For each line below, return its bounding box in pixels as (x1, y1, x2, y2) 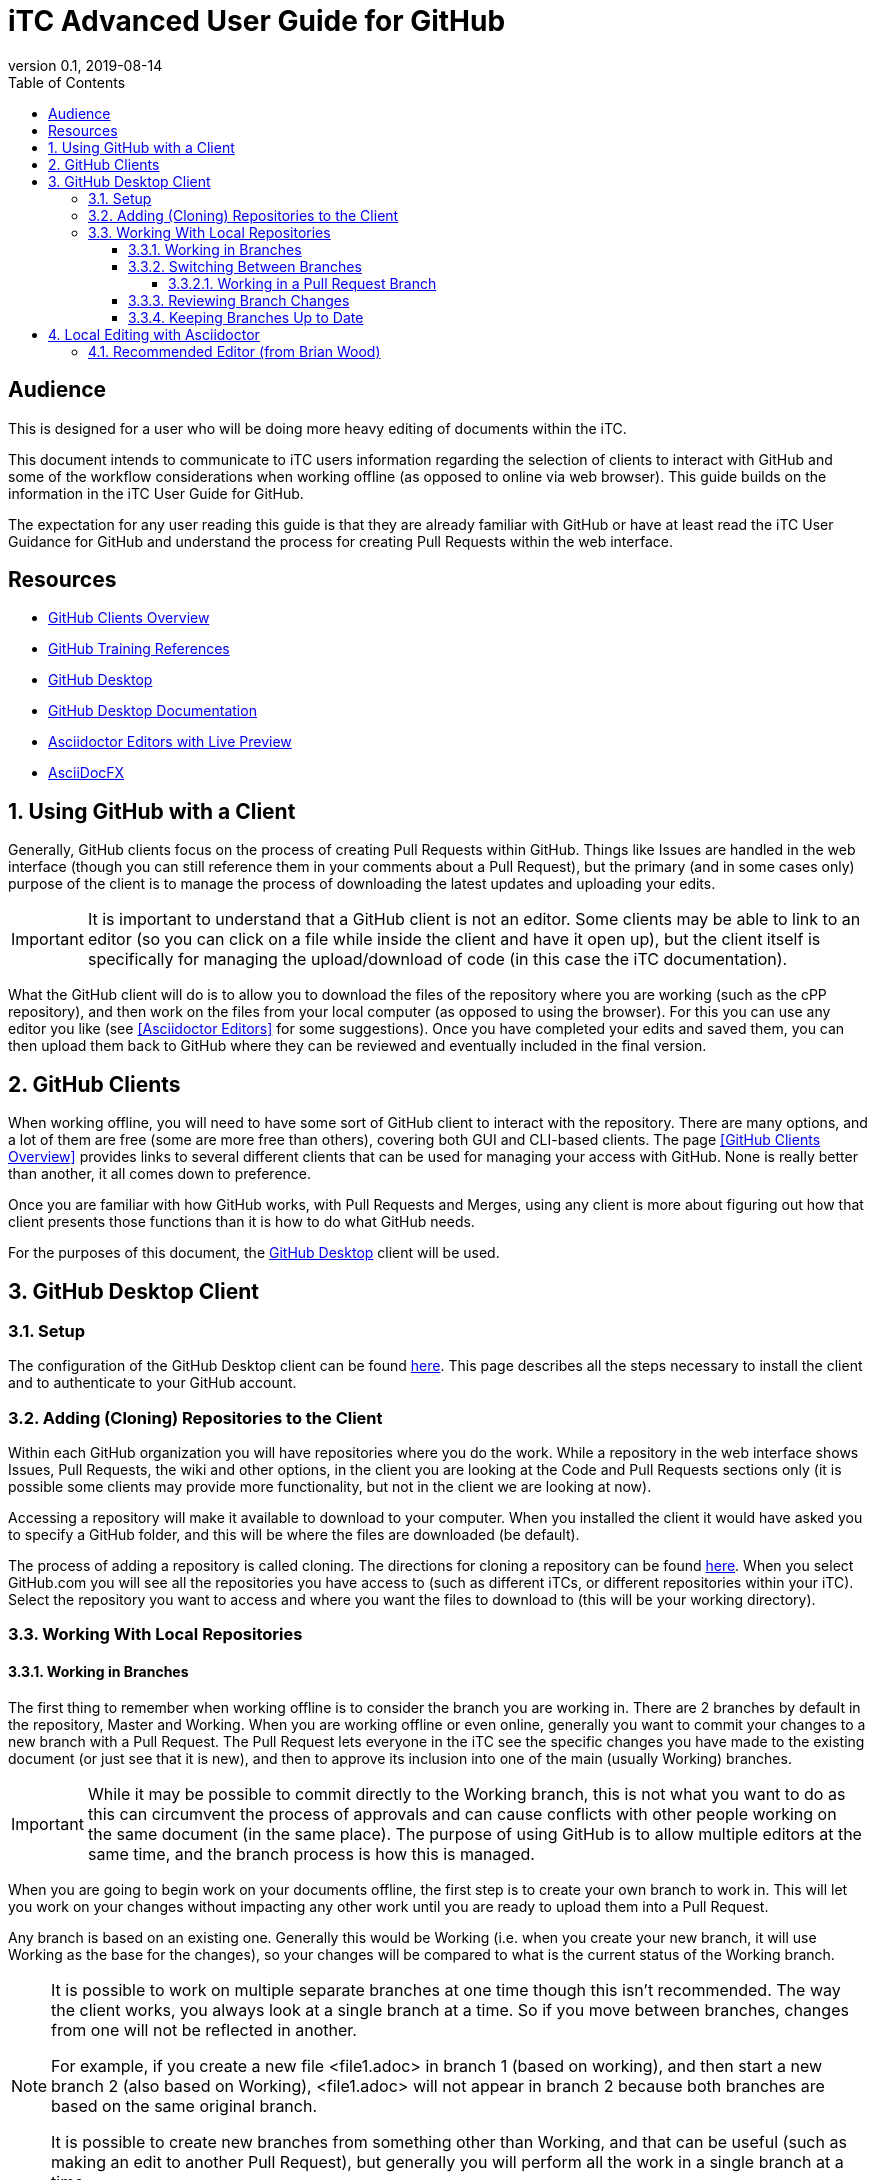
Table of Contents (8, 73, 126, 91)
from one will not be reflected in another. (51, 2019, 357, 2040)
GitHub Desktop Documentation (48, 702, 257, 720)
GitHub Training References (48, 640, 230, 658)
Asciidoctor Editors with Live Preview (48, 733, 292, 751)
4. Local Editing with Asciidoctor (48, 325, 260, 343)
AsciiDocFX (48, 764, 125, 782)
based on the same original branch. (51, 2095, 318, 2116)
